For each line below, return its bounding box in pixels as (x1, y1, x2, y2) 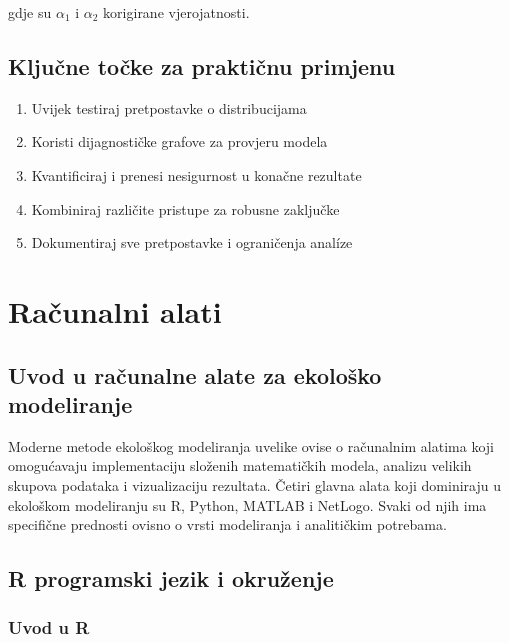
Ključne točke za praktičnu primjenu (8, 50, 396, 81)
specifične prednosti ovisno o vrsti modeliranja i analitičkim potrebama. (8, 514, 447, 535)
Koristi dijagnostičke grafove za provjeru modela (31, 131, 328, 152)
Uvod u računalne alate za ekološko (8, 359, 382, 390)
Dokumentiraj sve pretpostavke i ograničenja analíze (31, 232, 353, 253)
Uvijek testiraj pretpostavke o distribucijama (31, 97, 307, 118)
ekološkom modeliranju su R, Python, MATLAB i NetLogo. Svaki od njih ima (8, 494, 487, 515)
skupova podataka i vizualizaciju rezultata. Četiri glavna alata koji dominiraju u (8, 474, 501, 495)
